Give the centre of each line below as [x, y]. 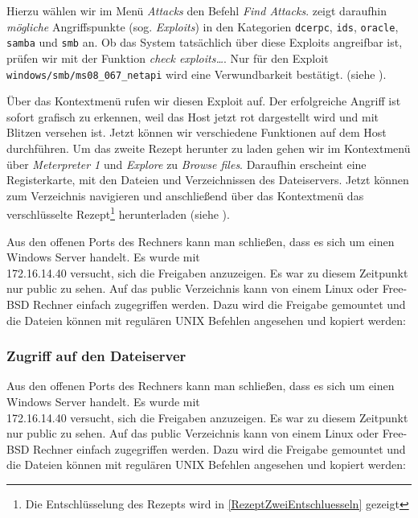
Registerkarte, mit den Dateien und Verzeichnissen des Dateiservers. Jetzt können [208, 180]
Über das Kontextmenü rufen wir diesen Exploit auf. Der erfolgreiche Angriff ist [204, 101]
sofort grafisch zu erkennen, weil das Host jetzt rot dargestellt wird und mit [193, 116]
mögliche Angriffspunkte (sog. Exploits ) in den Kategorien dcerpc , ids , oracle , [203, 26]
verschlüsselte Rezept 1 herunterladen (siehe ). [118, 213]
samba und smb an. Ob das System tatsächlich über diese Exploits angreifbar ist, [205, 42]
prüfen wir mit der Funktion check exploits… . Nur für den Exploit [168, 58]
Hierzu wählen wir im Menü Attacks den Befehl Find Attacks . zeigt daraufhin [197, 10]
